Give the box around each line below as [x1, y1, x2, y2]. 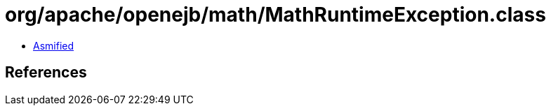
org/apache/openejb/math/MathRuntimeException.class [5, 3, 546, 27]
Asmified [33, 39, 74, 52]
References [5, 64, 87, 82]
